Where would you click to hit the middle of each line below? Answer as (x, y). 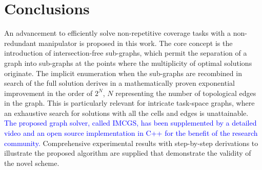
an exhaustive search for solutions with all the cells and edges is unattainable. (126, 113)
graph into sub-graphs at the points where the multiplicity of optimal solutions (128, 63)
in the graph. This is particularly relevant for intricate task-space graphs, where (129, 103)
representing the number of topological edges (186, 93)
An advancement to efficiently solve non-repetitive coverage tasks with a (118, 33)
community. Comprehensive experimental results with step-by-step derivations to (131, 143)
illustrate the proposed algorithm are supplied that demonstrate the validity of (128, 153)
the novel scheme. (32, 163)
